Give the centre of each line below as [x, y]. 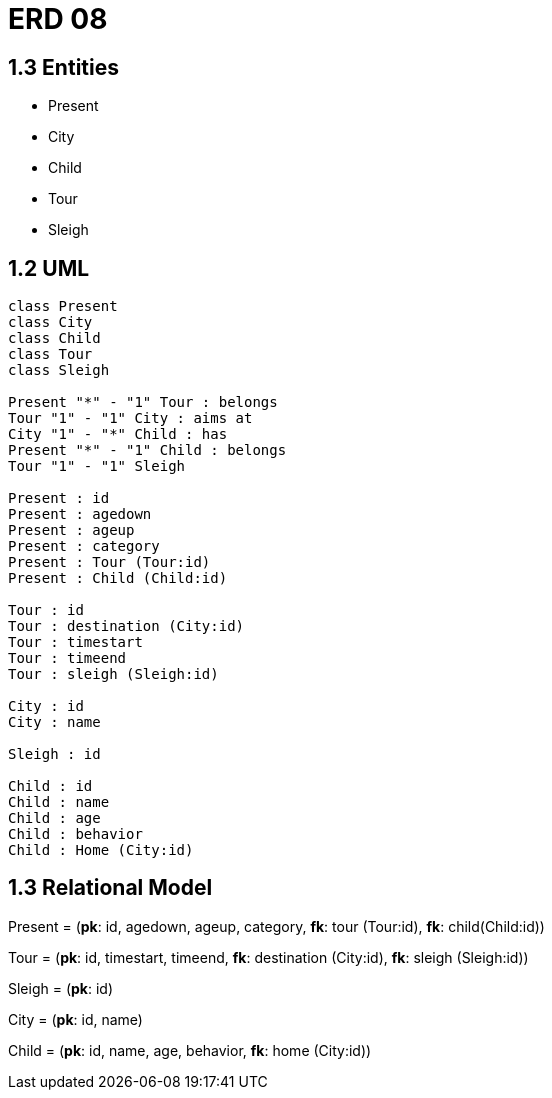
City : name [54, 722]
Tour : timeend [67, 658]
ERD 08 [58, 19]
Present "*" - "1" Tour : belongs [143, 402]
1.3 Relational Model [110, 888]
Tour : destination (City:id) [126, 626]
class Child [54, 338]
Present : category [84, 546]
